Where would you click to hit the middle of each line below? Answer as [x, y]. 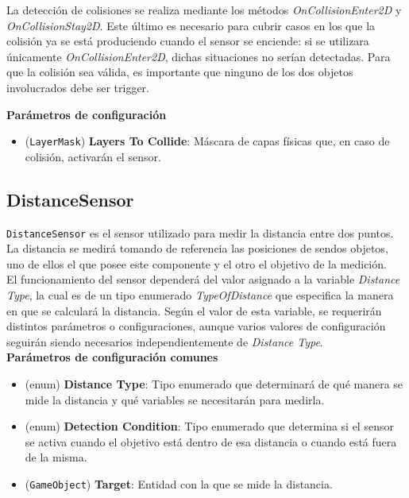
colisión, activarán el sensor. [93, 156]
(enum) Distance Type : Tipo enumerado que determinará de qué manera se [214, 384]
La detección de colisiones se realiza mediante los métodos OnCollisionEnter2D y [204, 10]
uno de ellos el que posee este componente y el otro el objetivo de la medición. [197, 263]
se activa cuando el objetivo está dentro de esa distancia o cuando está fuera [211, 441]
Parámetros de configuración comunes [112, 357]
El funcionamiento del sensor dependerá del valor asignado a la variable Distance [203, 279]
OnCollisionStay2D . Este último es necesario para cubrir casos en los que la [191, 25]
